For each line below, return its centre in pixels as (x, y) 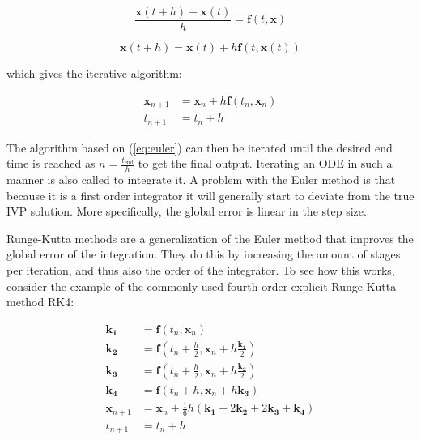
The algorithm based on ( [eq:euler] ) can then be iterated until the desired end (200, 147)
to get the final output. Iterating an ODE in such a (265, 163)
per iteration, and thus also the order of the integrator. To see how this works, (201, 270)
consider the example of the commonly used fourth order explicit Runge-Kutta (202, 286)
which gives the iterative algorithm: (94, 73)
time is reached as (51, 163)
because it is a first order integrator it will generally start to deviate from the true (210, 195)
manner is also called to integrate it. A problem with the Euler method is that (201, 179)
